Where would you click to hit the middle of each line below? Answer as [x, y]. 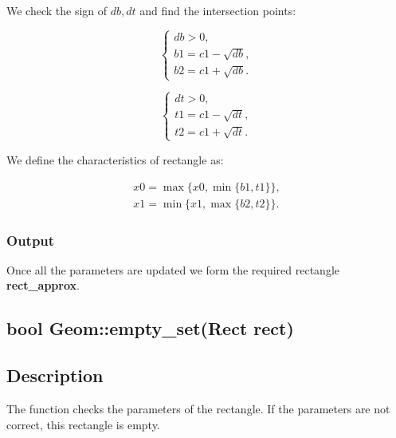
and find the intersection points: [218, 10]
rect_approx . [43, 285]
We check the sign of [57, 10]
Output [31, 240]
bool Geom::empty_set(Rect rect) [150, 328]
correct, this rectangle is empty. [83, 424]
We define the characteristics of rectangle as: [115, 159]
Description [55, 375]
